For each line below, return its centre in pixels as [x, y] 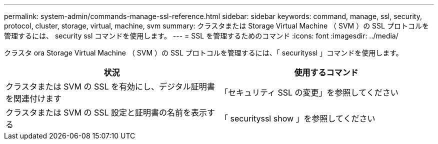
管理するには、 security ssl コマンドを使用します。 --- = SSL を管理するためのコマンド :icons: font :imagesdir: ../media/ [201, 36]
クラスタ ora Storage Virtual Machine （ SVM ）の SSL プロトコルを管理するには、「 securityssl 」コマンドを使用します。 [203, 53]
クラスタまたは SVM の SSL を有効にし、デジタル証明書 [110, 86]
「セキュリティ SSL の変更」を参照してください [309, 92]
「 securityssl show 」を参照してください [298, 118]
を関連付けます [34, 98]
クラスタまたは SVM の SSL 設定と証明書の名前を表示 [106, 112]
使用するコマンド [326, 72]
